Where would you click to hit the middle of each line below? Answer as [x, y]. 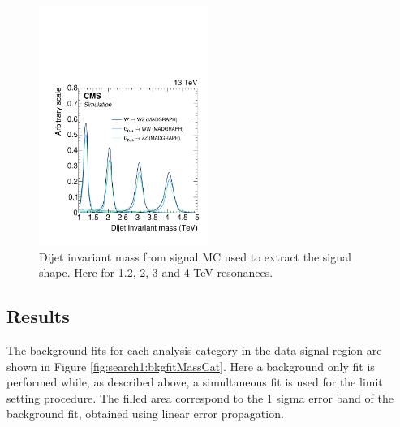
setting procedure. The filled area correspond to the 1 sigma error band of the [200, 397]
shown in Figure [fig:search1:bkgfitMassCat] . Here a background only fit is [191, 366]
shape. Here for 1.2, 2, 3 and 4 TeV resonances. [156, 272]
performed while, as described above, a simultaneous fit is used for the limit [195, 382]
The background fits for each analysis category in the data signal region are [194, 349]
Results [38, 316]
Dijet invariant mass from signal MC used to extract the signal [195, 256]
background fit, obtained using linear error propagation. [145, 414]
